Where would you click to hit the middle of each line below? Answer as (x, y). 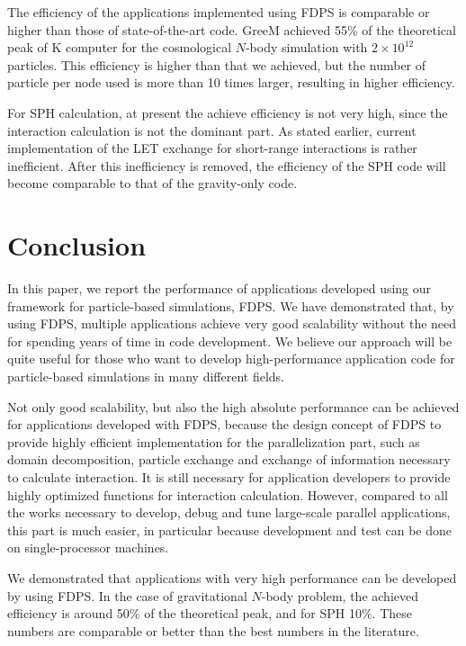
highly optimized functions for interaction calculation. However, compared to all (228, 494)
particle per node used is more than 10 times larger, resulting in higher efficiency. (231, 82)
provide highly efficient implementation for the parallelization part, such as (214, 441)
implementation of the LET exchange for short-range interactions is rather (212, 148)
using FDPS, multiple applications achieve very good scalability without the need (232, 323)
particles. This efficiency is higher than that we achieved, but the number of (217, 64)
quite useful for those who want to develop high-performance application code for (231, 359)
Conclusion (77, 245)
